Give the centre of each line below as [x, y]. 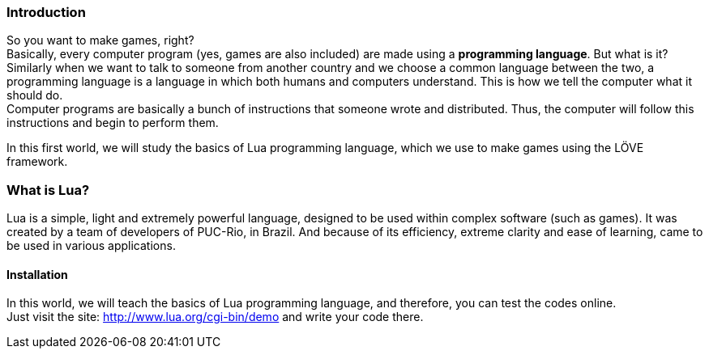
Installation [37, 274]
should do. [35, 95]
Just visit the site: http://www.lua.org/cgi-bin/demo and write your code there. [215, 317]
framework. [37, 162]
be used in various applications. [91, 246]
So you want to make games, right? [100, 40]
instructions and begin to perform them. [113, 123]
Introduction [46, 12]
